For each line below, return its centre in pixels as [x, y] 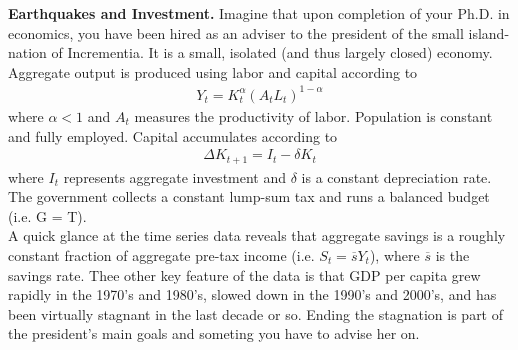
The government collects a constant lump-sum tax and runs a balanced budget [249, 196]
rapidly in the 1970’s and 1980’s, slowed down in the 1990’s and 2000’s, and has [252, 294]
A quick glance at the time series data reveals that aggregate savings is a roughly [257, 235]
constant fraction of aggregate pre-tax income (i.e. [161, 254]
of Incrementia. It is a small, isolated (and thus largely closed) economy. [272, 52]
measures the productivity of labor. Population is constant [313, 115]
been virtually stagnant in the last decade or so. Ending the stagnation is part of [256, 313]
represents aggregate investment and [175, 176]
